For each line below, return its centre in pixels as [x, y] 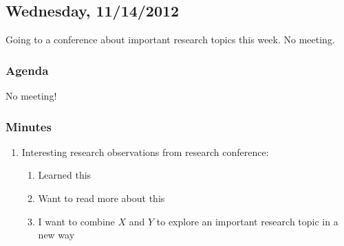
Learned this [65, 175]
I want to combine [76, 221]
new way [56, 235]
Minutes [29, 126]
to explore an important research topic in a [247, 221]
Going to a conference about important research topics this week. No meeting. [170, 40]
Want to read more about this [101, 198]
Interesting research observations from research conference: [145, 152]
